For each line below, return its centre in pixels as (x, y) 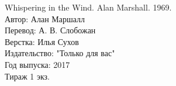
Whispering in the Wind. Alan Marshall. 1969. (88, 7)
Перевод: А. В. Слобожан (50, 30)
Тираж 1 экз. (27, 76)
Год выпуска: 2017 (37, 64)
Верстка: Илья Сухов (42, 41)
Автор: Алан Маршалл (45, 18)
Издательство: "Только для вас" (60, 53)
